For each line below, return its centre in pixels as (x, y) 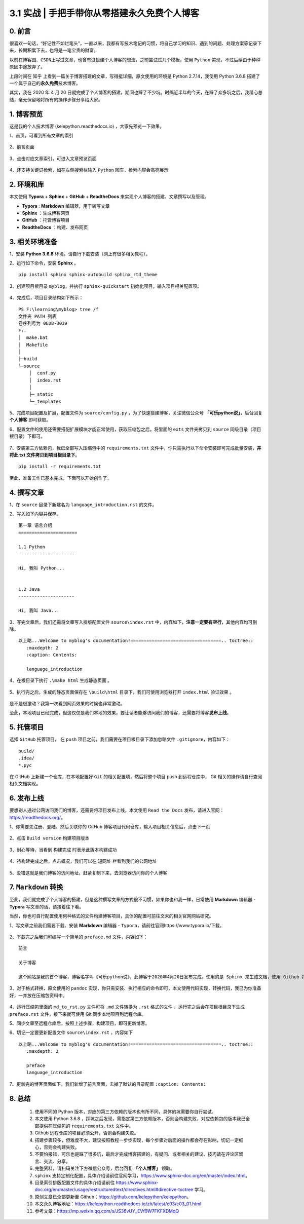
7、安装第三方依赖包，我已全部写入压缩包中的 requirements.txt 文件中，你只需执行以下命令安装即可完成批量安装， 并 (135, 448)
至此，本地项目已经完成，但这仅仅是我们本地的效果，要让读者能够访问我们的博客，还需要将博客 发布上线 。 (120, 713)
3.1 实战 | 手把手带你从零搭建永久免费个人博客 (104, 13)
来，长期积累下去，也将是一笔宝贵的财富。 (54, 50)
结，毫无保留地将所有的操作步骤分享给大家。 (56, 99)
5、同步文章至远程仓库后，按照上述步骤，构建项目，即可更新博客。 (80, 1023)
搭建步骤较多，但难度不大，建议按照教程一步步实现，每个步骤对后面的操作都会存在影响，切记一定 (137, 1140)
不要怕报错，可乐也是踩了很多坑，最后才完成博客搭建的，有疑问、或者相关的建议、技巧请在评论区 (137, 1154)
